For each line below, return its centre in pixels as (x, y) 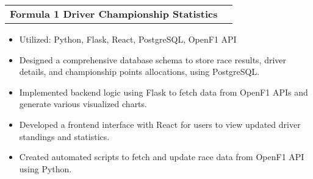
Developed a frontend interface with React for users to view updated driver (160, 124)
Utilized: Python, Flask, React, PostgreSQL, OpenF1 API (128, 39)
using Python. (45, 168)
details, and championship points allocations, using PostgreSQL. (139, 72)
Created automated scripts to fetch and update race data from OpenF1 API (162, 157)
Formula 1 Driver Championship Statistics (114, 14)
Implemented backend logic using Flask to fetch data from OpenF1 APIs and (164, 92)
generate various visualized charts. (83, 104)
